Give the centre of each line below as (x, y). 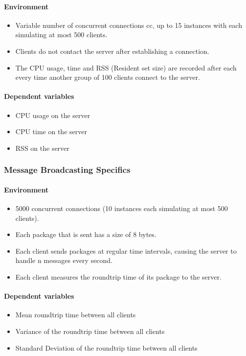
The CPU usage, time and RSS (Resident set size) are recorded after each (126, 67)
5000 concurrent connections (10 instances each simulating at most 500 (122, 208)
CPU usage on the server (53, 115)
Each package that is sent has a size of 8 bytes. (86, 234)
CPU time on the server (51, 131)
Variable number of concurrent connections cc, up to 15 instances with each (129, 25)
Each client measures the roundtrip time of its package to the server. (118, 276)
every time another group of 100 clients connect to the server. (108, 77)
